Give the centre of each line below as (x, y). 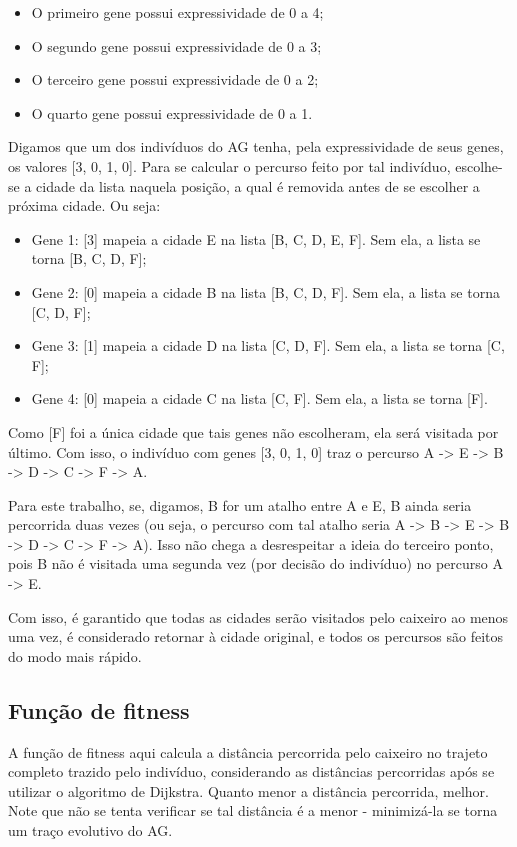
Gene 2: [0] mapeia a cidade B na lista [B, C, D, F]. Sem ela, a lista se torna (265, 291)
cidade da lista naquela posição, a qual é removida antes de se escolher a (258, 185)
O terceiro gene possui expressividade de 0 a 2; (175, 79)
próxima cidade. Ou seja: (84, 205)
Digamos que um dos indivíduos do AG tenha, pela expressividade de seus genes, (256, 146)
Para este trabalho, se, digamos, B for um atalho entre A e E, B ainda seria (240, 504)
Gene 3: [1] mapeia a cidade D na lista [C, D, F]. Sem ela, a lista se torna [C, (268, 345)
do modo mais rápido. (75, 655)
